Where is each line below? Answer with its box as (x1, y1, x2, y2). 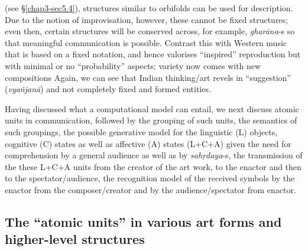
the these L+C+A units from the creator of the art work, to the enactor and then (5, 160, 301, 172)
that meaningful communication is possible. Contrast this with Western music (5, 36, 287, 48)
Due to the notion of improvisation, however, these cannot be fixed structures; (5, 13, 288, 25)
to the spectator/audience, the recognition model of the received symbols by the (5, 172, 295, 184)
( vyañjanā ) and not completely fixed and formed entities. (5, 83, 211, 95)
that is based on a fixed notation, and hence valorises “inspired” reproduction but (5, 48, 301, 60)
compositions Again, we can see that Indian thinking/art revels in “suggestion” (5, 71, 291, 83)
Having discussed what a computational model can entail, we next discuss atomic (5, 102, 299, 115)
